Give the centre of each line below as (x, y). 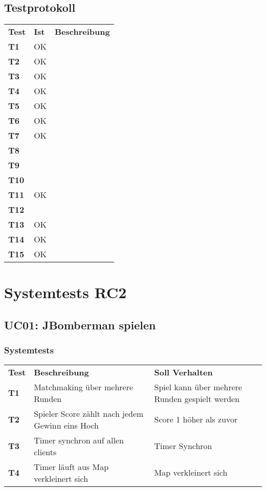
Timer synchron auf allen (79, 440)
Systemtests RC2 (65, 292)
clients (45, 452)
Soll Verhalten (183, 372)
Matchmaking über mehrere (84, 387)
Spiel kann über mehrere (198, 387)
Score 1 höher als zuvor (196, 419)
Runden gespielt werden (197, 398)
